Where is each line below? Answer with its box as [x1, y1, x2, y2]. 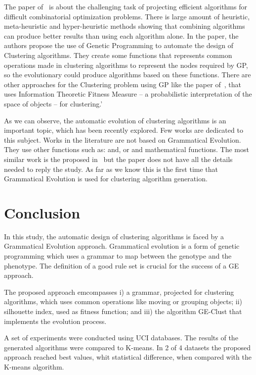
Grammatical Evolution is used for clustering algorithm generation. [4, 173, 208, 184]
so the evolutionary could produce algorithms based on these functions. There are [4, 69, 251, 80]
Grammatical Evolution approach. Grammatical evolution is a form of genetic [4, 241, 240, 251]
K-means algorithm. [4, 361, 64, 372]
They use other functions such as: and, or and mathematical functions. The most [4, 144, 249, 155]
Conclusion [4, 202, 81, 222]
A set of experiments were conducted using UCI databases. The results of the [4, 332, 238, 343]
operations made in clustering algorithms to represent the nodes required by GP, [4, 59, 248, 70]
